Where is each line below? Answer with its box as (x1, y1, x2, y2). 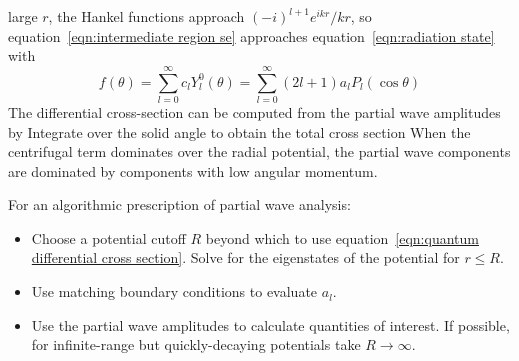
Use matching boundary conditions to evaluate (31, 281, 318, 302)
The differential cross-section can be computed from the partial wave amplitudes (8, 101, 501, 122)
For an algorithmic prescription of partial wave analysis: (8, 194, 351, 215)
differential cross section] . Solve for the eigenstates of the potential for (31, 247, 460, 268)
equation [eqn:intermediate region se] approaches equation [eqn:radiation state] (8, 25, 495, 46)
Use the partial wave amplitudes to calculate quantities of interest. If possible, (31, 314, 510, 335)
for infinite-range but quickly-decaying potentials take (31, 334, 361, 355)
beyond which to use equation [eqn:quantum (205, 227, 479, 248)
